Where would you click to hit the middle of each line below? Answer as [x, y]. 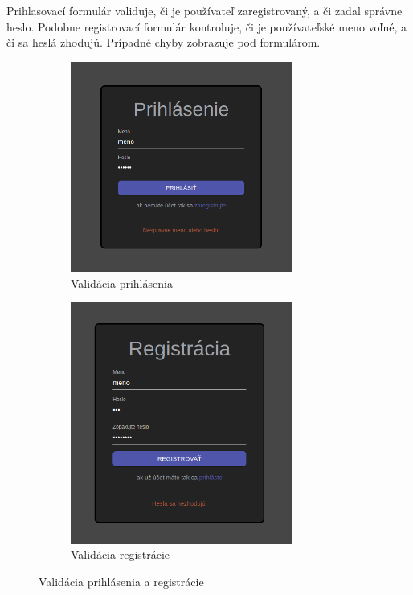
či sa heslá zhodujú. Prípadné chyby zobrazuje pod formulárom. [164, 42]
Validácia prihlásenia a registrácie [121, 581]
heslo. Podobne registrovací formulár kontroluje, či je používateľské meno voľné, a [207, 26]
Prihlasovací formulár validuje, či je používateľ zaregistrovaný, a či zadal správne [204, 10]
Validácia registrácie [121, 554]
